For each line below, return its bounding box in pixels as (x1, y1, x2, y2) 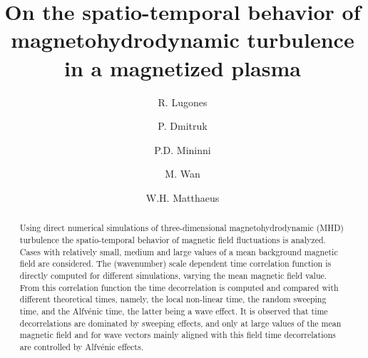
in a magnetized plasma (64, 53, 301, 82)
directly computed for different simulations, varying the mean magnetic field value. (19, 269, 327, 281)
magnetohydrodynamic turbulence (11, 25, 354, 54)
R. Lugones (158, 94, 208, 109)
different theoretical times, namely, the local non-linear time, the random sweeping (19, 293, 327, 305)
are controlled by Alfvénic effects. (19, 340, 143, 352)
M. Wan (165, 166, 200, 181)
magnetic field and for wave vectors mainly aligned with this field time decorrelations (19, 329, 336, 341)
